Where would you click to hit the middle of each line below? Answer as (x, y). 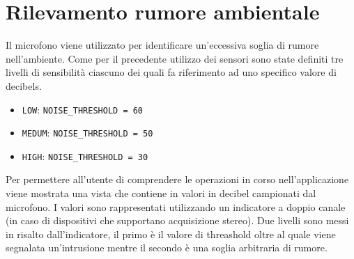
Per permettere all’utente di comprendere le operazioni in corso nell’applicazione (177, 179)
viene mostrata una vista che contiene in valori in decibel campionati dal (161, 193)
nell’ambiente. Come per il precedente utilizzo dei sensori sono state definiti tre (175, 58)
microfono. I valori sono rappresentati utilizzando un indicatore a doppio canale (176, 206)
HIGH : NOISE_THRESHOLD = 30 (85, 156)
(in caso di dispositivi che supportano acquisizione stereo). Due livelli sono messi (177, 220)
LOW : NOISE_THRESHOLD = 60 (83, 109)
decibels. (24, 85)
